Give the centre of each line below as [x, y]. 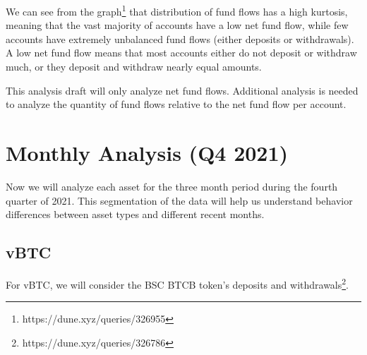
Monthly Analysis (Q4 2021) [147, 152]
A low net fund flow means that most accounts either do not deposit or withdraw [181, 53]
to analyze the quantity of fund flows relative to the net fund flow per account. [176, 104]
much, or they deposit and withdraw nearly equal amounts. [134, 67]
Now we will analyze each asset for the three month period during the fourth [172, 186]
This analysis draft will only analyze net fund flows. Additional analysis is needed [182, 90]
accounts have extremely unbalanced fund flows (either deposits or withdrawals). [180, 38]
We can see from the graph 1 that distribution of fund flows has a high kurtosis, [177, 10]
